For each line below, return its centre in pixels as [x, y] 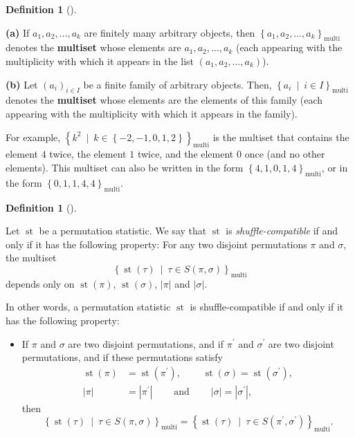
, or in [335, 167]
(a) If [18, 32]
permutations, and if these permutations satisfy [122, 357]
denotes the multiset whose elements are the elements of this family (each [164, 100]
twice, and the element [185, 154]
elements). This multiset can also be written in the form [125, 167]
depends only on [40, 283]
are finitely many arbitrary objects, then [170, 32]
